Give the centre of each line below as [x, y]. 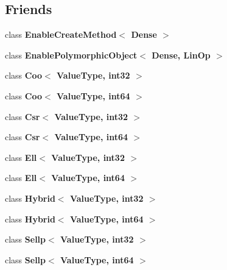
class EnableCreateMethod [61, 34]
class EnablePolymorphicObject [71, 55]
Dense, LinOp [181, 55]
